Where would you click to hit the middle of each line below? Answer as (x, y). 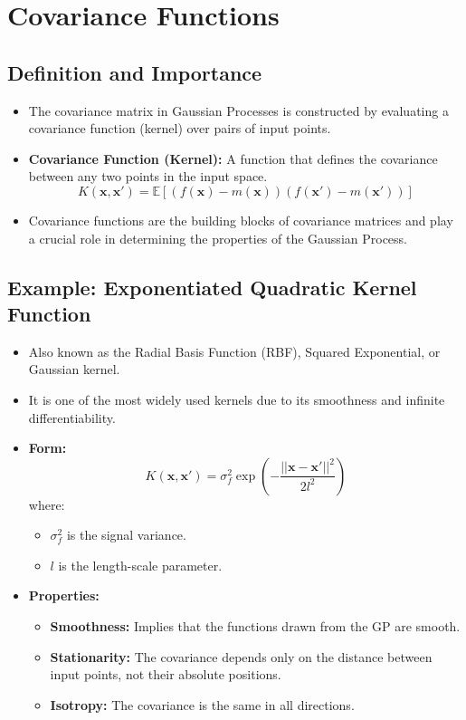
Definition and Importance (135, 72)
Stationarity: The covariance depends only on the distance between (241, 656)
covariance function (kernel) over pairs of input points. (180, 128)
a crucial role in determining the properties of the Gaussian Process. (218, 238)
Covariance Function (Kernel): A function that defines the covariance (233, 158)
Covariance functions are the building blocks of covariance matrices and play (241, 220)
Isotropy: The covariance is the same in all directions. (202, 704)
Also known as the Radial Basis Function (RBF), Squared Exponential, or (234, 351)
